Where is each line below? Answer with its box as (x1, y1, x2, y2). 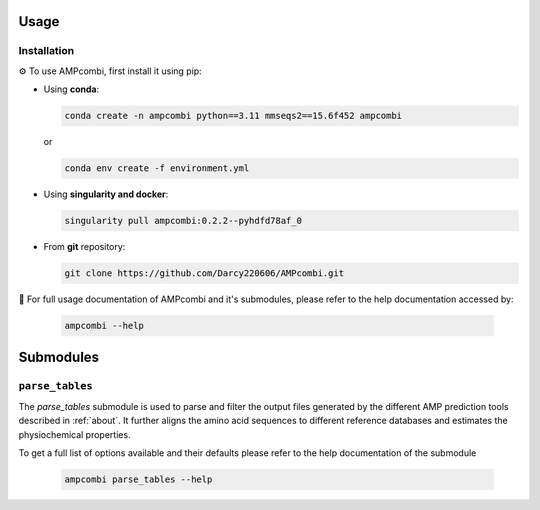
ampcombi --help (64, 320, 145, 332)
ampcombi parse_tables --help (64, 473, 213, 485)
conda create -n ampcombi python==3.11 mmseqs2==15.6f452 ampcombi (64, 110, 403, 122)
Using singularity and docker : (43, 188, 169, 200)
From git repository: (43, 241, 126, 253)
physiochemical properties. (18, 428, 131, 440)
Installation (18, 44, 75, 58)
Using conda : (43, 83, 100, 95)
